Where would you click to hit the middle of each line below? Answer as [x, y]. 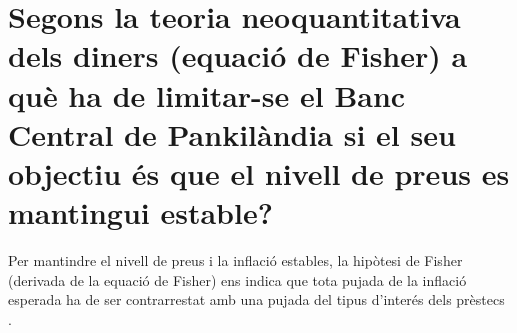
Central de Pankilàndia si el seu [232, 133]
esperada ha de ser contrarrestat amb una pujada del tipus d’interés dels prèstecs [256, 299]
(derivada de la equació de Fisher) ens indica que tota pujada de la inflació [237, 279]
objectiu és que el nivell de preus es [259, 172]
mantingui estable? [140, 212]
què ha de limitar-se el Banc [207, 94]
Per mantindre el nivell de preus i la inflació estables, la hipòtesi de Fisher [235, 260]
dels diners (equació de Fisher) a [238, 55]
